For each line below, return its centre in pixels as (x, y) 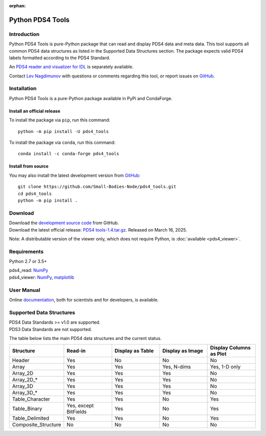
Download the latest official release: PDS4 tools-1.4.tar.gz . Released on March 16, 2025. (98, 230)
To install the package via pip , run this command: (60, 120)
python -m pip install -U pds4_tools (64, 131)
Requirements (26, 251)
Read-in (76, 351)
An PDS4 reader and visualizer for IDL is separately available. (71, 67)
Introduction (24, 34)
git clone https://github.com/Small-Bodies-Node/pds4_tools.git (97, 187)
